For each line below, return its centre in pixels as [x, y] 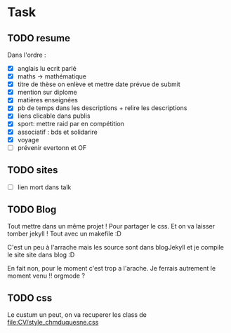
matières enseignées [48, 100]
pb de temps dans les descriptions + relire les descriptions [102, 108]
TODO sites [33, 170]
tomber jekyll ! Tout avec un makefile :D [64, 234]
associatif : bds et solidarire [58, 132]
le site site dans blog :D [41, 255]
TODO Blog [32, 209]
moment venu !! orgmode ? [46, 276]
